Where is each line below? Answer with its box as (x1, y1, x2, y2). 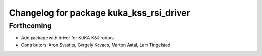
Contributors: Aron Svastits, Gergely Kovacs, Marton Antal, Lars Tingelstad (21, 42, 171, 48)
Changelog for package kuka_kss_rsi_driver (9, 7, 190, 18)
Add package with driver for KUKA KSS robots (21, 35, 114, 41)
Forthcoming (9, 21, 52, 30)
